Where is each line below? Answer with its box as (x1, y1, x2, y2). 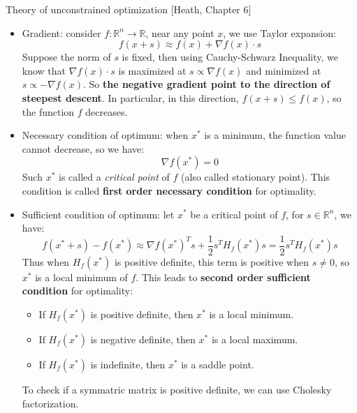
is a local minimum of (35, 269, 128, 284)
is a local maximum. (211, 331, 298, 346)
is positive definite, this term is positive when (114, 254, 309, 269)
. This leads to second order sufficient (136, 269, 311, 284)
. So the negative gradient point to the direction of (82, 77, 330, 91)
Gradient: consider (22, 25, 101, 40)
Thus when (22, 254, 70, 269)
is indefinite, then (90, 356, 166, 371)
